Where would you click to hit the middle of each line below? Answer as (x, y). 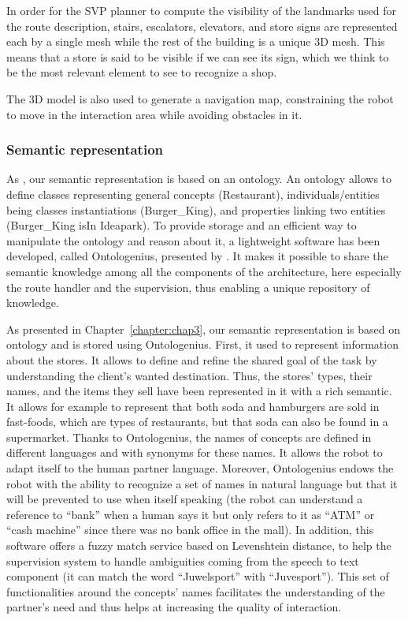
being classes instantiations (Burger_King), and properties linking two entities (196, 209)
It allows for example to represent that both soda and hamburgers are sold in (193, 406)
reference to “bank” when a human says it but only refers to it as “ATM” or (191, 514)
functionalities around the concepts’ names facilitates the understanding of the (196, 591)
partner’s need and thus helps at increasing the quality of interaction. (174, 607)
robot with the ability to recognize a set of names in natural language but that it (202, 483)
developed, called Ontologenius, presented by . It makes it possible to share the (197, 256)
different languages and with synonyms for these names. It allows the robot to (195, 452)
